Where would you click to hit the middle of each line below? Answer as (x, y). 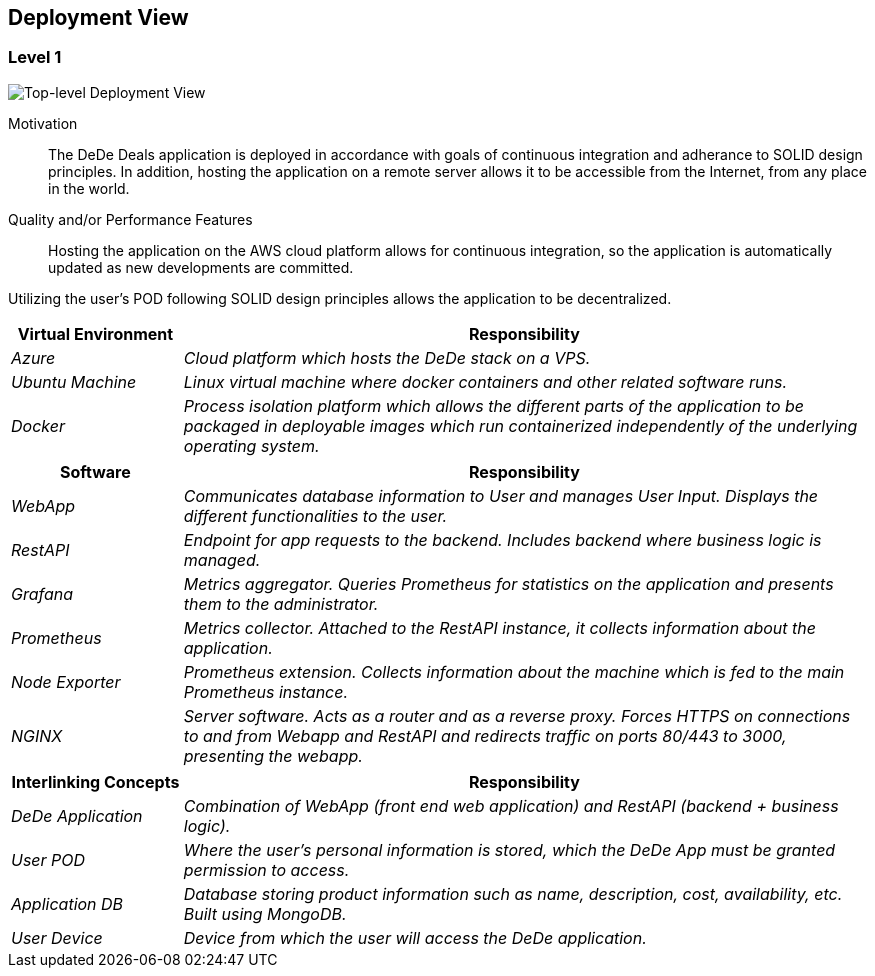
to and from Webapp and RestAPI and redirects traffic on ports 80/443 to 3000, (485, 735)
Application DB (67, 903)
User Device (57, 937)
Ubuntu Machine (74, 381)
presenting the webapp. (273, 755)
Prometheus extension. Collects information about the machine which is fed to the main (514, 671)
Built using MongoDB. (265, 913)
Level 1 (35, 57)
